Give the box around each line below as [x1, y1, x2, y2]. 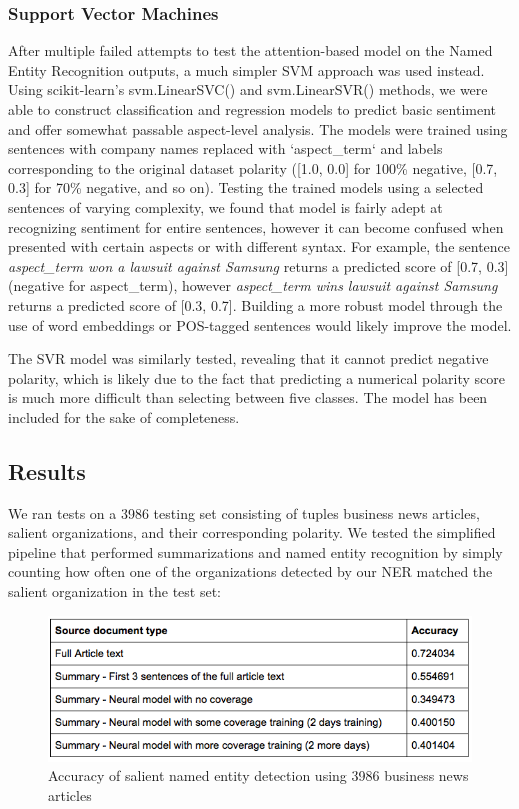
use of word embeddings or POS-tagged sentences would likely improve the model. [8, 314, 512, 335]
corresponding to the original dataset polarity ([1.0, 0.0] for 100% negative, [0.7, [8, 157, 498, 178]
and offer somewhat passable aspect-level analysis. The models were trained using [8, 118, 508, 139]
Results [8, 455, 86, 486]
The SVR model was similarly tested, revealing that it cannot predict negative [8, 348, 489, 369]
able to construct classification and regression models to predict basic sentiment [8, 99, 497, 119]
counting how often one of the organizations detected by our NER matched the [8, 561, 493, 582]
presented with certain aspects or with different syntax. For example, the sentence [8, 236, 511, 257]
